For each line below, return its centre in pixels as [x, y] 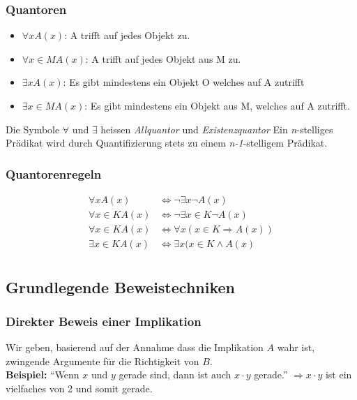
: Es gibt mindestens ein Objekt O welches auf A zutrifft [184, 82]
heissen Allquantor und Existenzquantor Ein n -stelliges [217, 129]
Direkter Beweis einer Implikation [104, 321]
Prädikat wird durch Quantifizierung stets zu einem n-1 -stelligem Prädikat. [167, 143]
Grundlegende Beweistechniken [120, 287]
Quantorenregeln [54, 173]
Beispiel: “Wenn [43, 375]
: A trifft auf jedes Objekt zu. [127, 35]
